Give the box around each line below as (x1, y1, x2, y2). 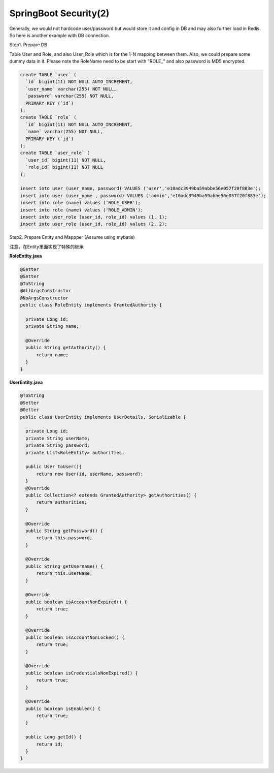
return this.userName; (36, 571, 93, 576)
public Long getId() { (25, 734, 82, 740)
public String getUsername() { (25, 563, 104, 569)
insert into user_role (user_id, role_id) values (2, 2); (20, 221, 167, 227)
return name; (36, 352, 68, 358)
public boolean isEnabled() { (25, 705, 101, 712)
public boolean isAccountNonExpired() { (25, 599, 127, 605)
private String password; (25, 443, 90, 448)
